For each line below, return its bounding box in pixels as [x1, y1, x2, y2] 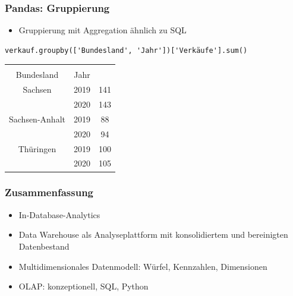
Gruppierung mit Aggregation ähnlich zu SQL [18, 24, 187, 36]
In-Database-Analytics [18, 208, 100, 221]
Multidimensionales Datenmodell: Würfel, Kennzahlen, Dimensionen [18, 260, 267, 272]
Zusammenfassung [5, 185, 94, 200]
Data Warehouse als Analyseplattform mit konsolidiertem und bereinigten [18, 228, 288, 241]
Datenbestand [18, 240, 70, 252]
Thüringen [18, 142, 56, 155]
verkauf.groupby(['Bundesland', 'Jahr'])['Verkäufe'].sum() [5, 46, 248, 55]
